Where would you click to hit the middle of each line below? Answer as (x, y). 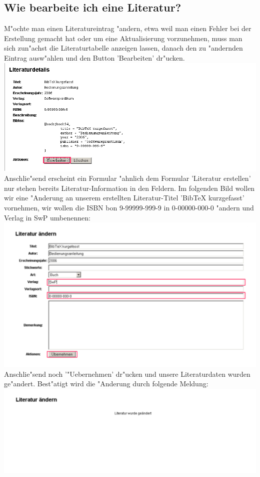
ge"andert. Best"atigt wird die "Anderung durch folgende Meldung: (106, 384)
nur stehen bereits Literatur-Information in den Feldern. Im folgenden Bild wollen (129, 188)
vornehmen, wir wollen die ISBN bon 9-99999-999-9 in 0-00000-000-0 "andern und (129, 208)
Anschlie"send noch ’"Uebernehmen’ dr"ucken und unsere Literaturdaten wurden (127, 374)
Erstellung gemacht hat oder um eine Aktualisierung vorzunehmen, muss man (123, 38)
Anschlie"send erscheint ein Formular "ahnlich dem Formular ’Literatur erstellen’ (127, 178)
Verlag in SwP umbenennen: (47, 217)
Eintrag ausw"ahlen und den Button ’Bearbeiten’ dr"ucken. (94, 57)
